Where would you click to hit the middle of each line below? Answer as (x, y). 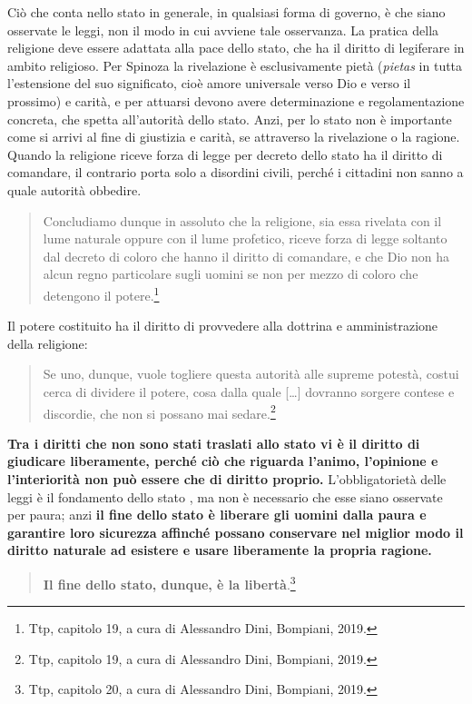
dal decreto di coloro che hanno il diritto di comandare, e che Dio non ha (246, 256)
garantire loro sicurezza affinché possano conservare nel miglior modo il (236, 532)
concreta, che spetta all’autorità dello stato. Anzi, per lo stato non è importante (230, 119)
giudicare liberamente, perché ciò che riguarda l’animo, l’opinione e (223, 461)
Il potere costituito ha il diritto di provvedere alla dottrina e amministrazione (223, 326)
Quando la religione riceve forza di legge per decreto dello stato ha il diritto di (225, 154)
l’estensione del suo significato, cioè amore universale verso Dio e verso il (209, 83)
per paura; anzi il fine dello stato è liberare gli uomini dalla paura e (217, 515)
